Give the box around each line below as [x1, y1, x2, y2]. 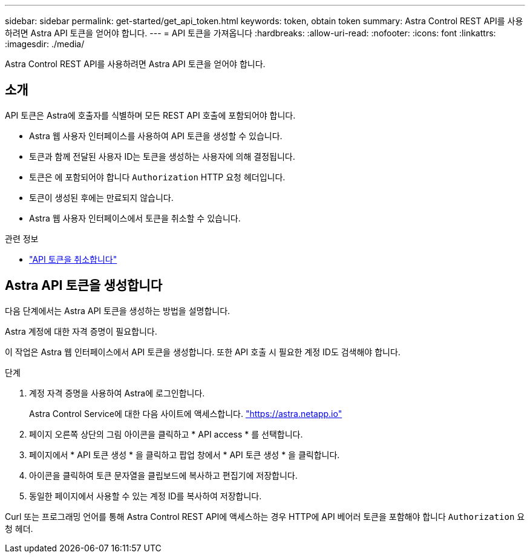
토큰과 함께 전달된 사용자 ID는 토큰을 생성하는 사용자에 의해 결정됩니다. [29, 151, 295, 162]
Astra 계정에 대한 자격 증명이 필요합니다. [5, 326, 157, 336]
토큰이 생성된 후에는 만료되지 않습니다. [29, 192, 174, 203]
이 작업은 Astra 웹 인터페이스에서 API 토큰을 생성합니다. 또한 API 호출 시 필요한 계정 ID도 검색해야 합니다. [5, 346, 401, 357]
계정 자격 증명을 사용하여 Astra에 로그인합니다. [29, 387, 205, 398]
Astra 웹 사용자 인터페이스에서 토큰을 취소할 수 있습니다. [29, 212, 241, 223]
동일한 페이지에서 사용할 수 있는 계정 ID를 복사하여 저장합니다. [29, 490, 262, 501]
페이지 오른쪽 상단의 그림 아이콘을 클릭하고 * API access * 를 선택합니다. [29, 428, 303, 439]
